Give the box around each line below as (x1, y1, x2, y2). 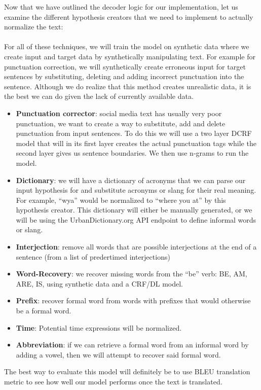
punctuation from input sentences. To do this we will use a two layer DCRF (16, 128, 252, 138)
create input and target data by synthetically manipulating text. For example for (4, 51, 255, 61)
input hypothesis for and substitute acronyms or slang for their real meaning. (16, 185, 256, 195)
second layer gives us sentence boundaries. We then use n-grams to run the (16, 148, 249, 158)
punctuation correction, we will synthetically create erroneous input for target (4, 61, 246, 72)
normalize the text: (4, 21, 63, 32)
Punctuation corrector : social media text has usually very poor (16, 108, 222, 118)
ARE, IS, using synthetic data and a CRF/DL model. (16, 278, 183, 289)
